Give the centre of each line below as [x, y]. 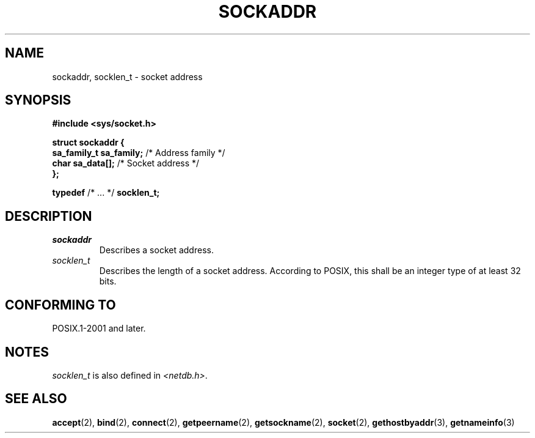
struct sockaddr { [88, 143]
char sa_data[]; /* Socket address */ [126, 163]
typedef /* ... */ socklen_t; [106, 193]
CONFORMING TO [60, 305]
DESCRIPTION [49, 216]
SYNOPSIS [38, 100]
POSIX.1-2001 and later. [99, 328]
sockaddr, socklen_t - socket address [127, 76]
